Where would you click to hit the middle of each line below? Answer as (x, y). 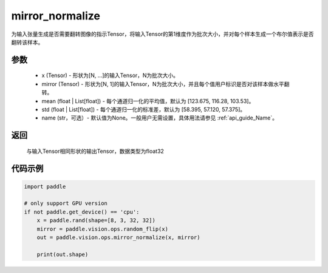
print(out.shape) (63, 254)
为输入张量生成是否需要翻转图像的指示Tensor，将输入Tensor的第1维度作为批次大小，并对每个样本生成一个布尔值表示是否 (162, 34)
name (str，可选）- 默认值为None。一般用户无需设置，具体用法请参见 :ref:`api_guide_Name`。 (159, 118)
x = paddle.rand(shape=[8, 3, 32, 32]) (96, 221)
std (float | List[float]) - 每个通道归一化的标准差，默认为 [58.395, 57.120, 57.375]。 (144, 109)
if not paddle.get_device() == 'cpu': (82, 212)
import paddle (45, 186)
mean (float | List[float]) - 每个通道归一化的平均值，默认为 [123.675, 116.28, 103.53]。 (148, 101)
